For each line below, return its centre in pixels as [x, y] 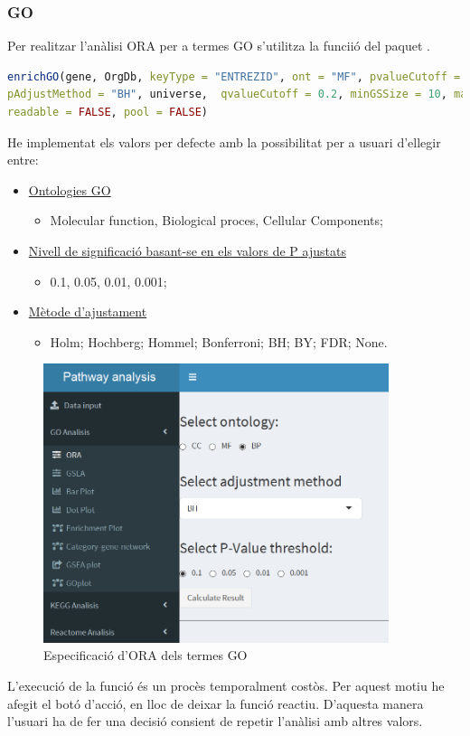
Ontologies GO [70, 189]
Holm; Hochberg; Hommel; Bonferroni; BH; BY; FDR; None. [219, 341]
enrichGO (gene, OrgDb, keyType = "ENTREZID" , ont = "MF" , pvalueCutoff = [234, 76]
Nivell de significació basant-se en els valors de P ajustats [187, 250]
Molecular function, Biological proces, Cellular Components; [216, 220]
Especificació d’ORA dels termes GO [146, 655]
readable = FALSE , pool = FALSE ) [108, 112]
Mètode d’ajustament [88, 311]
